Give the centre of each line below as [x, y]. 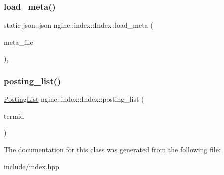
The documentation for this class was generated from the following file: [112, 149]
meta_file [19, 42]
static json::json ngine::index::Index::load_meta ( [79, 25]
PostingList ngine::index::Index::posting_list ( [74, 99]
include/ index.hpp [32, 166]
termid [14, 116]
